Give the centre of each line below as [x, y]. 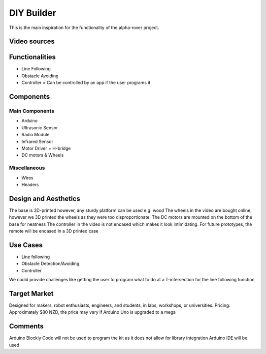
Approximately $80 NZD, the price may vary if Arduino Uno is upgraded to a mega [92, 312]
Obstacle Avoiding [40, 76]
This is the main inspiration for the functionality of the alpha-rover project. [84, 28]
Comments [26, 326]
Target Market [31, 293]
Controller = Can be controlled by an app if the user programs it [86, 83]
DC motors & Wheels [43, 155]
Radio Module [35, 135]
